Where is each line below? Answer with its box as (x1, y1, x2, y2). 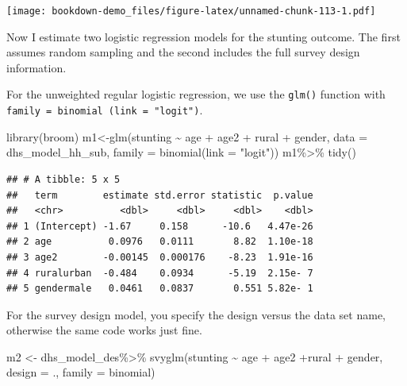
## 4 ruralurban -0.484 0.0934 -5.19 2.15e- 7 (6, 267, 313, 279)
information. (6, 59, 67, 75)
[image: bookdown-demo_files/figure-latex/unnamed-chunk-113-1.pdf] (6, 6, 376, 17)
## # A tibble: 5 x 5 (6, 173, 121, 185)
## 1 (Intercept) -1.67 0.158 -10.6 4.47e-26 (6, 220, 313, 232)
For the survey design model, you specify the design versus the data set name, (6, 306, 386, 322)
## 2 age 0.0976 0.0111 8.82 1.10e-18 (6, 236, 313, 248)
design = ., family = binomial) (6, 364, 156, 380)
